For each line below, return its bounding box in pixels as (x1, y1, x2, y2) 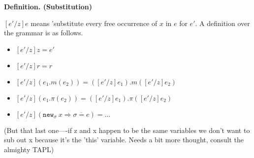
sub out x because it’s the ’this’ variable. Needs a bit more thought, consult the (4, 134, 244, 145)
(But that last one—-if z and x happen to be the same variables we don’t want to (4, 125, 250, 135)
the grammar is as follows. (4, 27, 83, 38)
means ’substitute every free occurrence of (31, 18, 158, 28)
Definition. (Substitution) (4, 1, 92, 11)
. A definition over (195, 18, 250, 28)
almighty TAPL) (4, 144, 54, 154)
